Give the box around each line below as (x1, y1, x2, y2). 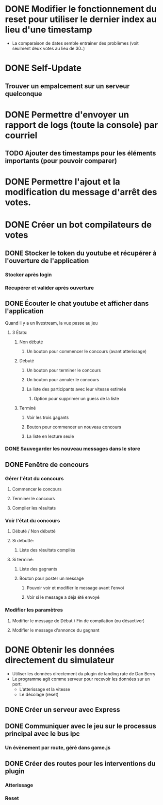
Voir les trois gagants (26, 414, 69, 420)
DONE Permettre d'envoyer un (5, 109, 130, 120)
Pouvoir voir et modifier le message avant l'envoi (26, 585, 124, 591)
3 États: (12, 329, 28, 335)
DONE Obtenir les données (5, 644, 115, 655)
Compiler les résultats (12, 505, 56, 511)
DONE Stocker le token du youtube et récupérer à (5, 249, 157, 257)
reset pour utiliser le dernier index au (5, 14, 157, 25)
